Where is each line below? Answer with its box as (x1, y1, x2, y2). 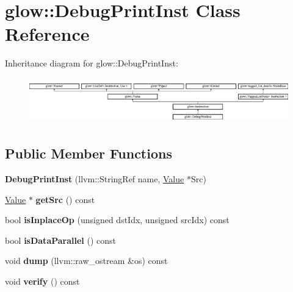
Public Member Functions (5, 144, 172, 163)
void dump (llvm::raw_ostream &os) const (5, 254, 168, 267)
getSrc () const (35, 193, 95, 205)
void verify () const (5, 274, 80, 287)
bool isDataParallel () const (5, 233, 117, 246)
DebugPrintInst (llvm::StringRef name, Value (5, 172, 184, 185)
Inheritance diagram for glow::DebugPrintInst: (5, 57, 178, 69)
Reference (5, 21, 90, 46)
